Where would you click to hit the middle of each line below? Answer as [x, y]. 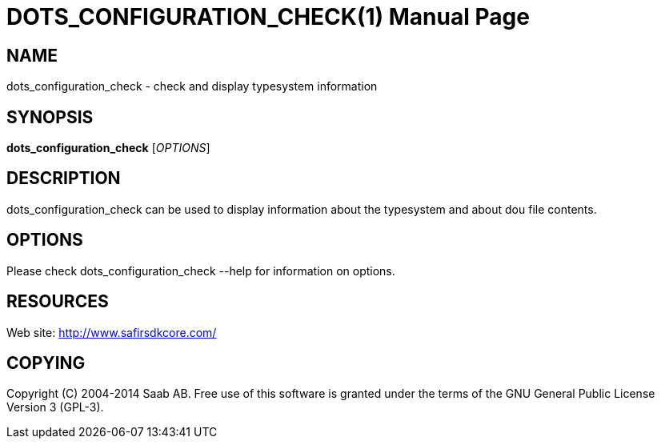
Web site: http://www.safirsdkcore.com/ [112, 332]
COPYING [46, 363]
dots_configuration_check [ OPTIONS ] [108, 148]
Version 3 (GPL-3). [55, 407]
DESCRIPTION [64, 178]
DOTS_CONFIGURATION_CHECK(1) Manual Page [268, 17]
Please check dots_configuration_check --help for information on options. [201, 271]
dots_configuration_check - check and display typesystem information [192, 86]
